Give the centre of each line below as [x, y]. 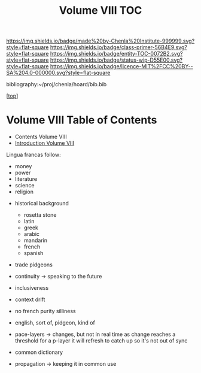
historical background [42, 204]
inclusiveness [32, 288]
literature [26, 179]
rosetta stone [40, 215]
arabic [32, 234]
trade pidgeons [33, 265]
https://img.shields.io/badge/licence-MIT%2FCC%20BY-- [121, 66]
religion [24, 192]
